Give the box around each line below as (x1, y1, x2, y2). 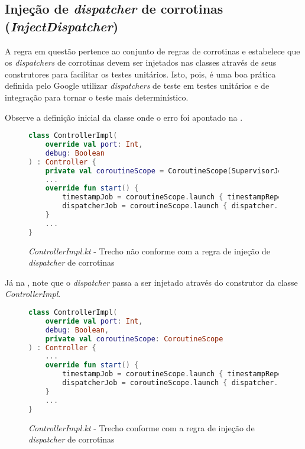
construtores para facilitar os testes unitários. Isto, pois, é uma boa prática (5, 67, 276, 80)
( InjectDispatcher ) (5, 17, 119, 35)
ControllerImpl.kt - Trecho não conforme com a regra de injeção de (28, 244, 271, 257)
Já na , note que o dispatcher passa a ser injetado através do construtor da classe (5, 276, 298, 288)
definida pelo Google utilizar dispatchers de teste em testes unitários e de (5, 79, 270, 92)
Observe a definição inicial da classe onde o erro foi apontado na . (5, 111, 243, 123)
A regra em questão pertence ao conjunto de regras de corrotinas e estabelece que (5, 44, 300, 57)
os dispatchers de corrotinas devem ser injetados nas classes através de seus (5, 56, 277, 69)
